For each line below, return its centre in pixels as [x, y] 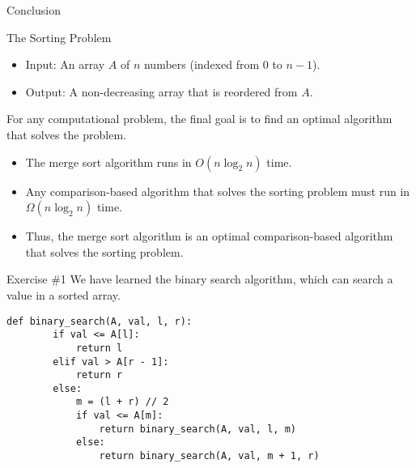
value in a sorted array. [64, 294]
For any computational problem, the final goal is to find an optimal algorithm [200, 119]
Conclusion [34, 10]
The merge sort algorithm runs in [108, 162]
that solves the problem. [66, 134]
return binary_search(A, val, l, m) [197, 429]
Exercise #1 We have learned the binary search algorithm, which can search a [200, 279]
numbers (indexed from [202, 64]
